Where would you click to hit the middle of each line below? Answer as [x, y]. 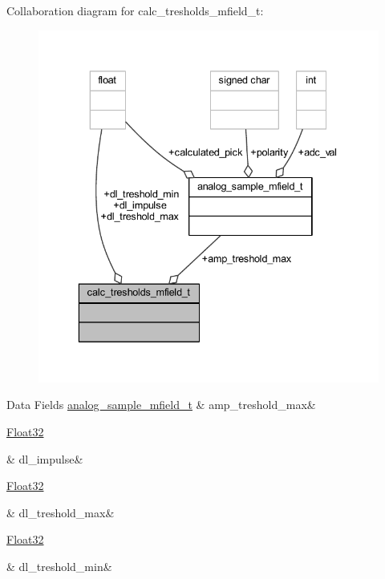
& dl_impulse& [45, 458]
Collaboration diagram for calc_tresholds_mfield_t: [135, 10]
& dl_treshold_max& [61, 512]
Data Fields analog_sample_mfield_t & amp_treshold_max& [161, 405]
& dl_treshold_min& [59, 566]
